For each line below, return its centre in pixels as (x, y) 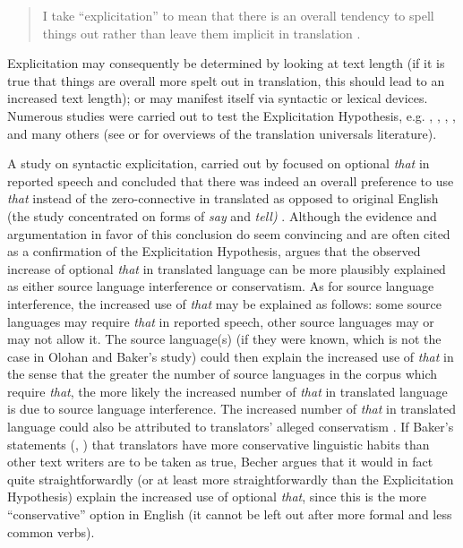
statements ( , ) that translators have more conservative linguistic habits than (219, 444)
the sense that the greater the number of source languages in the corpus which (223, 374)
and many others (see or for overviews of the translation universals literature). (222, 133)
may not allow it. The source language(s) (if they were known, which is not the (224, 339)
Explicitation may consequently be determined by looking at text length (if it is (226, 63)
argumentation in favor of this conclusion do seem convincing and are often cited (229, 233)
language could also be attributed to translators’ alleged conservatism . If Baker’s (231, 427)
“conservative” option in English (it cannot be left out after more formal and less (230, 514)
